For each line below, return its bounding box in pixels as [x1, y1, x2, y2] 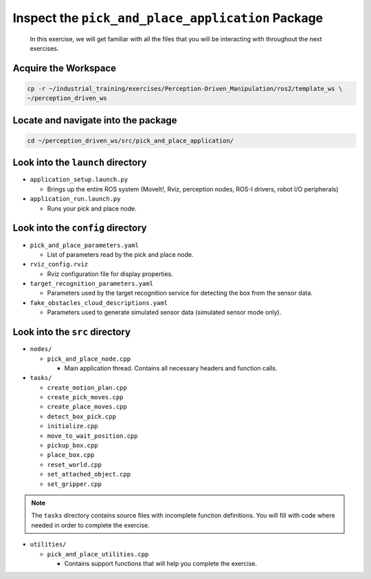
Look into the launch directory [12, 157, 147, 169]
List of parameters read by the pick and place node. [47, 250, 194, 258]
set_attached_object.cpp [47, 470, 131, 478]
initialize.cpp [47, 422, 99, 430]
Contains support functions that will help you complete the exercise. [64, 559, 258, 567]
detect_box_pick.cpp [47, 412, 117, 420]
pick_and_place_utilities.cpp [47, 550, 149, 558]
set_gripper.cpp [47, 480, 102, 488]
